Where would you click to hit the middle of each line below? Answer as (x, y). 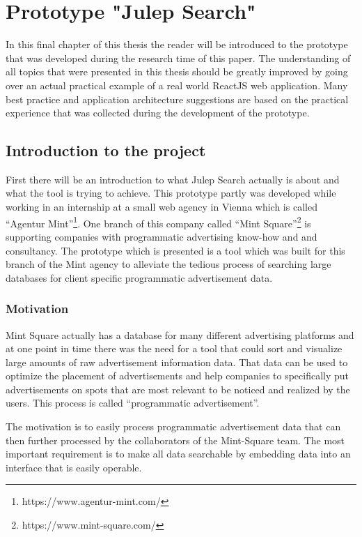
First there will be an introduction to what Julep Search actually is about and (173, 179)
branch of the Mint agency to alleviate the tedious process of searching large (168, 264)
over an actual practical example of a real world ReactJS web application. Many (177, 85)
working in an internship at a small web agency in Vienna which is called (162, 207)
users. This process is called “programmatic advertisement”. (133, 403)
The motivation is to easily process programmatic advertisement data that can (173, 426)
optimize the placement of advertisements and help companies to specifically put (178, 376)
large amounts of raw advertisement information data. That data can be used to (177, 362)
